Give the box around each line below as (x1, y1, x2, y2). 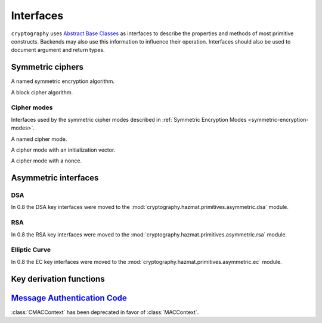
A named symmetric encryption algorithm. (11, 78, 115, 85)
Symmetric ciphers (11, 62, 83, 72)
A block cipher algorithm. (11, 88, 73, 96)
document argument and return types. (11, 47, 105, 54)
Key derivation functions (11, 273, 105, 284)
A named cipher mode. (11, 135, 67, 143)
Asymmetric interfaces (11, 173, 99, 183)
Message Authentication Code (11, 293, 128, 303)
